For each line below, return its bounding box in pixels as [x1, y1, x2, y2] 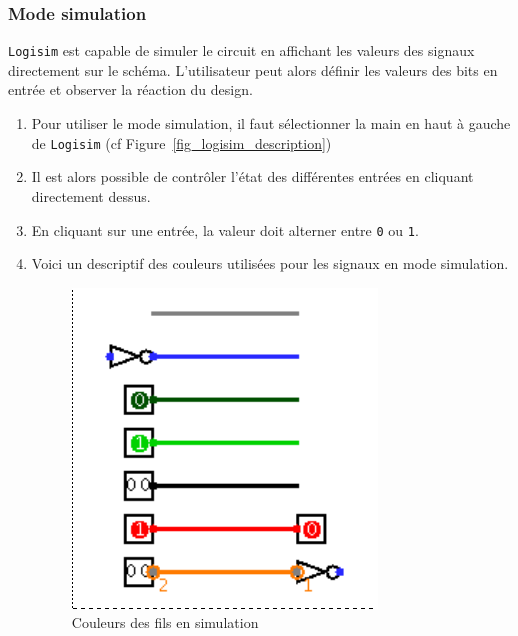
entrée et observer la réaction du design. [8, 79, 253, 100]
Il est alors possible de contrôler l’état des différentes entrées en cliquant [31, 166, 474, 187]
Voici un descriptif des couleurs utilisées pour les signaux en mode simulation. [31, 253, 509, 274]
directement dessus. [31, 185, 151, 206]
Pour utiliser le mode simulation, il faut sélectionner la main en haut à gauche [31, 113, 511, 134]
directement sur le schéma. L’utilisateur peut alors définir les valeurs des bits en [8, 59, 498, 80]
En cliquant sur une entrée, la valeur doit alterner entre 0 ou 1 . [31, 219, 419, 240]
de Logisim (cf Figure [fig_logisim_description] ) [31, 132, 332, 153]
